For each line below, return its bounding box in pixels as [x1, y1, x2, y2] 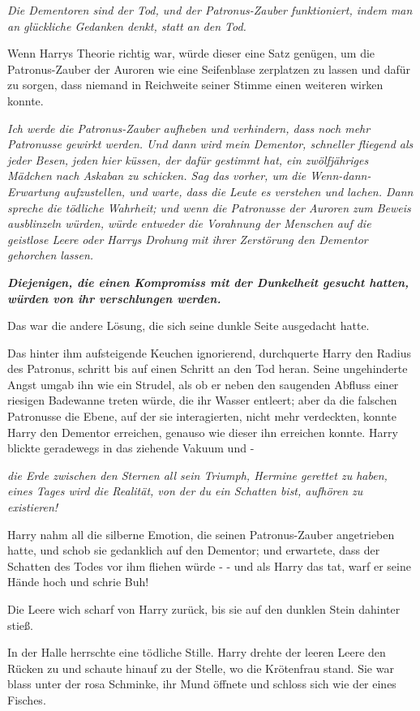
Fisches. [7, 691, 46, 708]
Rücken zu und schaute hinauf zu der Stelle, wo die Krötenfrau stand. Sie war [7, 659, 394, 676]
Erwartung [7, 182, 60, 199]
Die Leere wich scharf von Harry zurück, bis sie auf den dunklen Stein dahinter [7, 601, 401, 617]
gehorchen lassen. [7, 246, 94, 263]
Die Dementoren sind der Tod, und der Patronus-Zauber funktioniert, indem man [7, 2, 413, 18]
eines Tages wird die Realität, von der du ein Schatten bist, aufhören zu [7, 482, 363, 499]
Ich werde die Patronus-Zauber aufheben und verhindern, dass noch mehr [7, 119, 371, 136]
